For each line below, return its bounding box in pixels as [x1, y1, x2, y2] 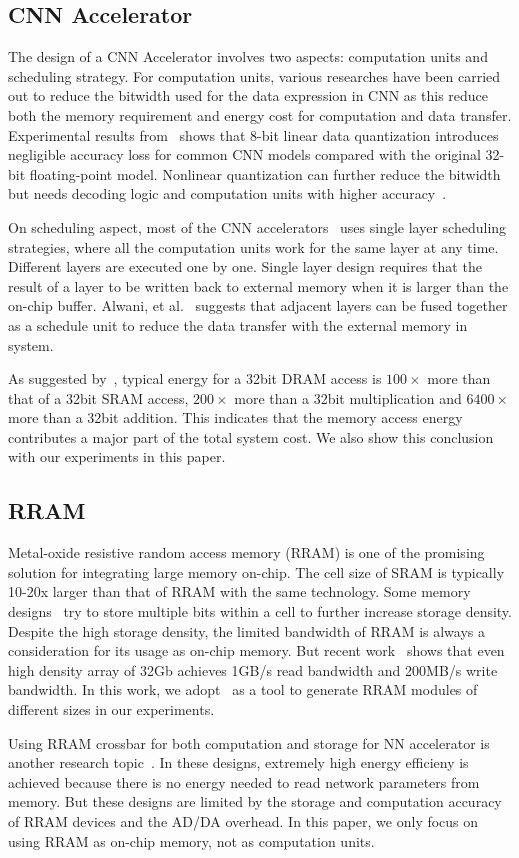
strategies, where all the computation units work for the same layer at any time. [8, 236, 499, 257]
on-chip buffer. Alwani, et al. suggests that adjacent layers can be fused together [8, 295, 508, 316]
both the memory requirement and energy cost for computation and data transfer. [8, 104, 512, 125]
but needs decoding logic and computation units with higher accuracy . [8, 183, 447, 204]
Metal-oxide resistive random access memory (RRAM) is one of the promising [8, 542, 485, 563]
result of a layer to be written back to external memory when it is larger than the [8, 275, 509, 296]
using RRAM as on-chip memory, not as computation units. [8, 830, 375, 851]
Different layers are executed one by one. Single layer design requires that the [8, 256, 482, 277]
